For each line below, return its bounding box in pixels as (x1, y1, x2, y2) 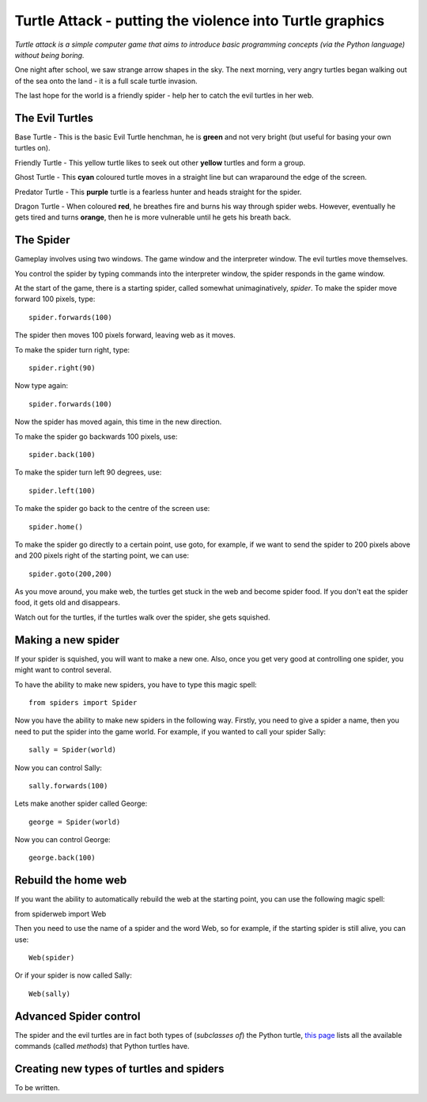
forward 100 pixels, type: (14, 294, 96, 304)
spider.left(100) (28, 486, 96, 495)
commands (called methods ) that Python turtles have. (14, 1042, 190, 1051)
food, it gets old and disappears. (14, 598, 120, 608)
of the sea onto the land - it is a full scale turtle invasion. (14, 76, 198, 86)
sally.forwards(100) (28, 781, 108, 790)
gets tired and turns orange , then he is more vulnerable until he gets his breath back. (14, 212, 292, 222)
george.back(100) (28, 853, 96, 863)
